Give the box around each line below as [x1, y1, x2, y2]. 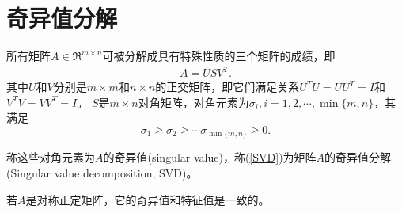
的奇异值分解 [324, 149, 392, 165]
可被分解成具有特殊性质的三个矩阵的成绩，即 [102, 48, 336, 64]
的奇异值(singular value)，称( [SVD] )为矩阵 [103, 149, 317, 165]
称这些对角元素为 [6, 149, 95, 165]
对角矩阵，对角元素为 [138, 93, 249, 110]
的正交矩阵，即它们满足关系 [155, 78, 300, 95]
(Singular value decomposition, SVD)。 [6, 165, 198, 181]
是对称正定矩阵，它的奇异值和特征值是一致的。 [25, 191, 270, 207]
